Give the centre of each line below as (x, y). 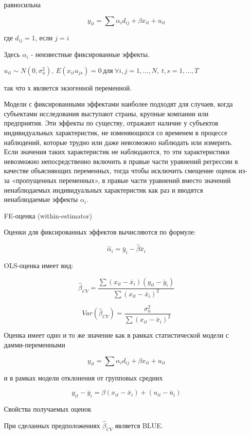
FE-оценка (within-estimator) (48, 215)
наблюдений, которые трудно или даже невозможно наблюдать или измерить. (118, 142)
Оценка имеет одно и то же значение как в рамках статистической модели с (117, 335)
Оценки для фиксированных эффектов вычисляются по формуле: (100, 232)
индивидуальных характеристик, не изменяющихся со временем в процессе (116, 133)
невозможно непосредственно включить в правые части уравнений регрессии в (121, 161)
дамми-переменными (35, 345)
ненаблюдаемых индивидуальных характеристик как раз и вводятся (104, 190)
